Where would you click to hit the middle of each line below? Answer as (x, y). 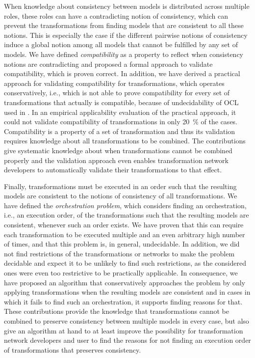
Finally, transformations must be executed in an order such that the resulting (120, 186)
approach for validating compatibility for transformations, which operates (114, 83)
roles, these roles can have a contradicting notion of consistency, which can (116, 15)
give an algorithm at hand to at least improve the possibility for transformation (124, 330)
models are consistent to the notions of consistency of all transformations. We (121, 196)
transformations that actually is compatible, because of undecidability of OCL (121, 102)
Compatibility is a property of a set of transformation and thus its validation (120, 131)
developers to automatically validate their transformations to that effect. (113, 170)
